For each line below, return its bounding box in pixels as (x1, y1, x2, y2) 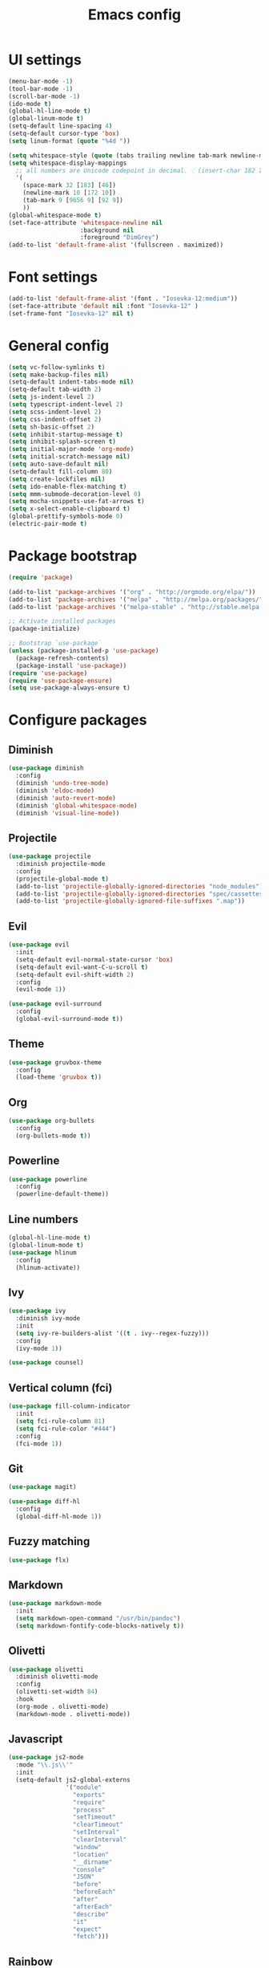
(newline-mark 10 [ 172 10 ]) (22, 189, 116, 197)
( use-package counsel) (8, 1359, 84, 1367)
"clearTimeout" (72, 1820, 124, 1829)
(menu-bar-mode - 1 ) (8, 77, 74, 85)
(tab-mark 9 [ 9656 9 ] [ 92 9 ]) (22, 197, 124, 205)
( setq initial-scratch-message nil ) (8, 453, 130, 461)
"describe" (72, 1910, 110, 1918)
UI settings (8, 51, 82, 69)
